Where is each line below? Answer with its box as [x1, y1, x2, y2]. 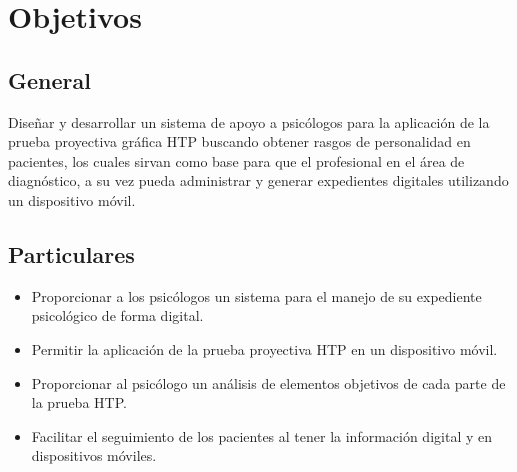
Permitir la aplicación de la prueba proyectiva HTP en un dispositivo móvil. [31, 338, 498, 359]
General [8, 64, 91, 95]
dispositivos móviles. [31, 445, 157, 466]
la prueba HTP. [31, 392, 127, 413]
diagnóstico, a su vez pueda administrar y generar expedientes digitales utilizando [8, 170, 509, 191]
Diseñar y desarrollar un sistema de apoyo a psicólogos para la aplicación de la [8, 111, 490, 132]
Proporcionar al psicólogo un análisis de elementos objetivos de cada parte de [31, 372, 506, 393]
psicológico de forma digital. [31, 305, 204, 326]
